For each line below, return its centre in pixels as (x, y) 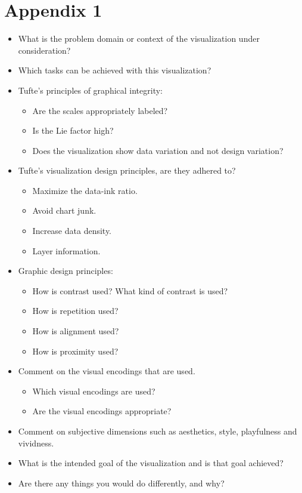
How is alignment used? (76, 331)
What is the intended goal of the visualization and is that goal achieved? (151, 463)
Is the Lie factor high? (73, 130)
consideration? (44, 50)
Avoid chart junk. (64, 210)
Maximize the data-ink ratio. (85, 190)
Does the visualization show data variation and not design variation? (158, 150)
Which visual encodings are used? (94, 391)
